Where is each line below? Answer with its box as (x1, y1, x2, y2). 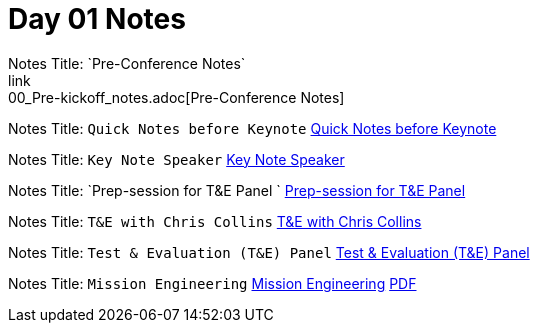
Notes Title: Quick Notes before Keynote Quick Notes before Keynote (8, 119, 497, 137)
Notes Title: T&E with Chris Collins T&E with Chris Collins (8, 212, 422, 230)
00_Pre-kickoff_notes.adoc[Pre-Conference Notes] (8, 88, 345, 106)
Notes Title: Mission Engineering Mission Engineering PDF (8, 274, 417, 292)
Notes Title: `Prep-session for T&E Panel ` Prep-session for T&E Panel (8, 181, 466, 199)
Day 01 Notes (8, 2, 186, 36)
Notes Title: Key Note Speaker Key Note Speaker (8, 150, 345, 168)
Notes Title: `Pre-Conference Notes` (8, 54, 246, 72)
